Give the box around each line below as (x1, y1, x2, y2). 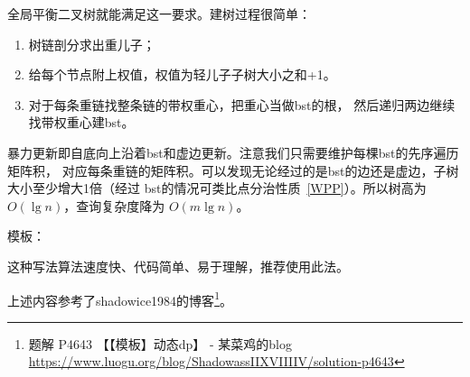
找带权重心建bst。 (28, 113, 135, 132)
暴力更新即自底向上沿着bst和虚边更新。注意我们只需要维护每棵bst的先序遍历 (7, 143, 459, 161)
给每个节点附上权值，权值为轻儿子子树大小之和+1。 (28, 65, 336, 84)
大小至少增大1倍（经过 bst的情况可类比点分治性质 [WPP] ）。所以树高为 (7, 179, 427, 198)
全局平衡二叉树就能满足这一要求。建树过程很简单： (7, 5, 311, 23)
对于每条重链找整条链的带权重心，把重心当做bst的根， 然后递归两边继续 (28, 95, 456, 114)
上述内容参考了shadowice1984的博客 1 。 (7, 288, 232, 309)
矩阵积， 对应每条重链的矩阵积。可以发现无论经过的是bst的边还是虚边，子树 (7, 161, 459, 179)
